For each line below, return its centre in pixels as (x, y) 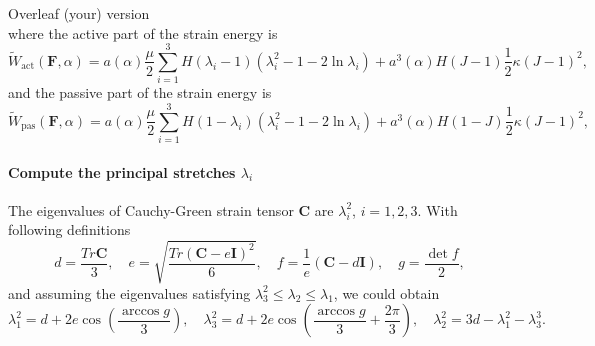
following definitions (69, 229)
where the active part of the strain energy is (143, 32)
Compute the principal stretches (122, 171)
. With (437, 209)
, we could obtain (386, 292)
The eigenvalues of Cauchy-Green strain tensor (151, 209)
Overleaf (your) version (79, 13)
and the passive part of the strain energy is (140, 92)
